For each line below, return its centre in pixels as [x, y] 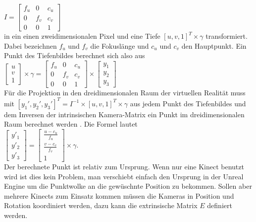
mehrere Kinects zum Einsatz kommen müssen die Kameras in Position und [119, 195]
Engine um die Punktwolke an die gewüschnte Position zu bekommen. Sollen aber [128, 186]
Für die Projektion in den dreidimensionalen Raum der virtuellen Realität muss [125, 92]
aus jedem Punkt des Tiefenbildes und [188, 103]
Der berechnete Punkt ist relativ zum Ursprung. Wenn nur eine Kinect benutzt [124, 167]
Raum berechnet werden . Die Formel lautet [71, 124]
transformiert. [227, 36]
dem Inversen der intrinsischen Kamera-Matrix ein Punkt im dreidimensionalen [124, 114]
